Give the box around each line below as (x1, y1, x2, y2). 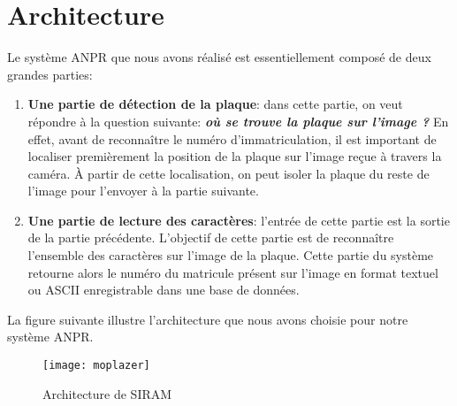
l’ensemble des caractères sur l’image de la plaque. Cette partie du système (27, 246, 434, 264)
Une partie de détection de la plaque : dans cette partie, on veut (27, 95, 403, 113)
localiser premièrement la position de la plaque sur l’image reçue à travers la (27, 147, 442, 165)
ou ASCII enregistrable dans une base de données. (27, 280, 300, 299)
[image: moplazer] (42, 359, 150, 372)
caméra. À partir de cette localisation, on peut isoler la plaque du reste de (27, 164, 430, 182)
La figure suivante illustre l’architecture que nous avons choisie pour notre (7, 310, 408, 328)
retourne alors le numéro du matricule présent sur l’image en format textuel (27, 263, 438, 281)
